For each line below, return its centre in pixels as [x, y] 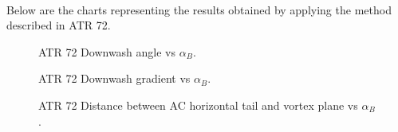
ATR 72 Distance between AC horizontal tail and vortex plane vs [198, 105]
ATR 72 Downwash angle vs [107, 51]
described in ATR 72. [59, 25]
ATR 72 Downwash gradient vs [114, 78]
